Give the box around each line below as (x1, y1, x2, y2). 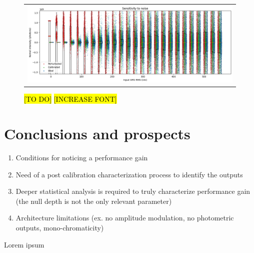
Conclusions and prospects (4, 123, 190, 144)
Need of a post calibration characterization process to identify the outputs (15, 169, 243, 179)
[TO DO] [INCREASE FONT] (24, 94, 117, 104)
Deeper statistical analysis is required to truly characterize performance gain (15, 186, 250, 196)
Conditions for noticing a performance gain (15, 152, 148, 163)
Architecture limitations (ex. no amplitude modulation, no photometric (15, 212, 234, 223)
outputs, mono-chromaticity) (15, 222, 104, 233)
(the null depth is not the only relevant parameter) (15, 195, 172, 206)
